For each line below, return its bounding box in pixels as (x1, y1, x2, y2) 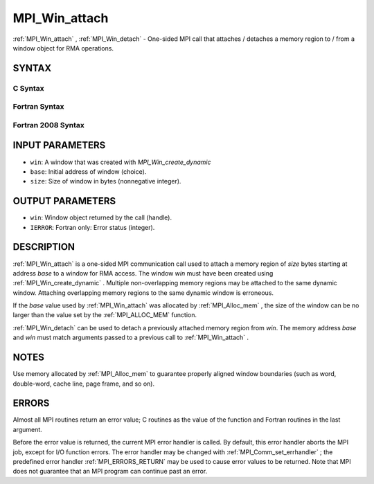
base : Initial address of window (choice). (30, 167, 147, 176)
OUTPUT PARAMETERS (12, 195, 116, 207)
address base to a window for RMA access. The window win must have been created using (12, 269, 274, 277)
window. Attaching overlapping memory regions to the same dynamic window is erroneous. (12, 288, 274, 297)
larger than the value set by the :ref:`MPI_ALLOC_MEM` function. (12, 311, 197, 319)
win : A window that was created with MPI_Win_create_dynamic (30, 158, 211, 166)
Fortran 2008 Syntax (12, 120, 84, 129)
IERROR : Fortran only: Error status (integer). (30, 223, 155, 231)
